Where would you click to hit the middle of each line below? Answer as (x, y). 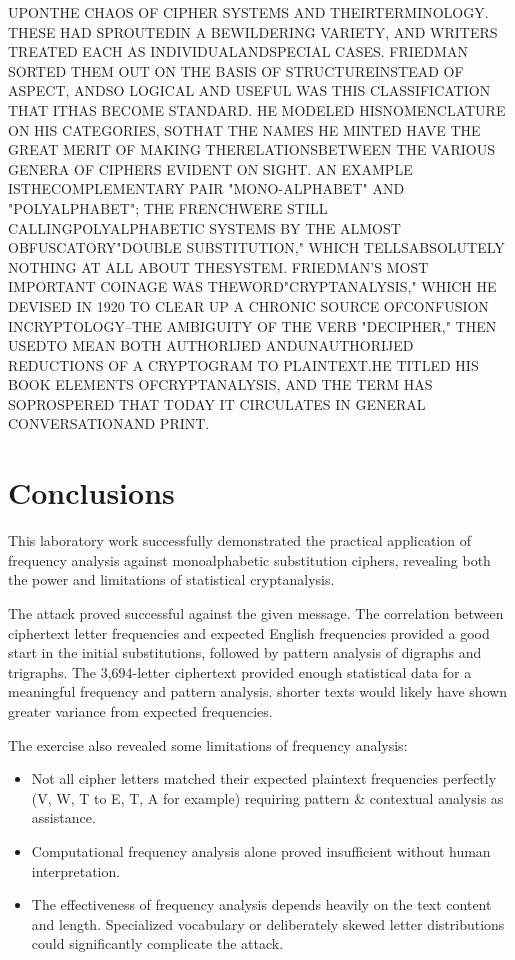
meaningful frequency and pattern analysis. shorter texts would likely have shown (258, 691)
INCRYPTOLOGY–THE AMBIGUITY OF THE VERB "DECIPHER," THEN (252, 325)
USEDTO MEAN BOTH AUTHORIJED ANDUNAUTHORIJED (211, 345)
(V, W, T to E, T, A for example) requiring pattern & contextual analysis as (267, 797)
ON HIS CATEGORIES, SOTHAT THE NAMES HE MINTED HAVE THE (244, 129)
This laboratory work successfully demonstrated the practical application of (239, 540)
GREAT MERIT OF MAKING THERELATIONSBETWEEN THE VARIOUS (251, 149)
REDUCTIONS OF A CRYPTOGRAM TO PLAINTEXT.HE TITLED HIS (243, 364)
